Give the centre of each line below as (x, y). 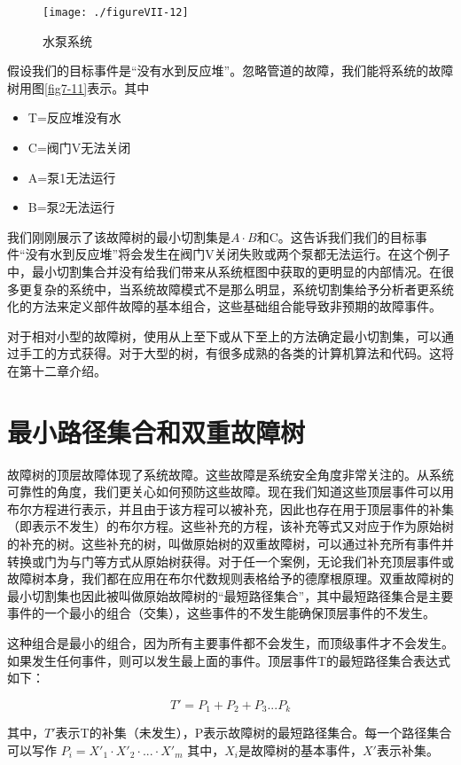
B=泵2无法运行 (71, 207)
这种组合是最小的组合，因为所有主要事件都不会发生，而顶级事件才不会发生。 (230, 643)
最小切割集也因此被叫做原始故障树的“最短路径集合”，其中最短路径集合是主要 (230, 595)
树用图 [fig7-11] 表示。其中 (78, 87)
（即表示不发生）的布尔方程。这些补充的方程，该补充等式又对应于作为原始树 (230, 526)
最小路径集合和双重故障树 (156, 431)
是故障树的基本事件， (300, 749)
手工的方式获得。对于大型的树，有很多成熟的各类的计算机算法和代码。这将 (236, 353)
